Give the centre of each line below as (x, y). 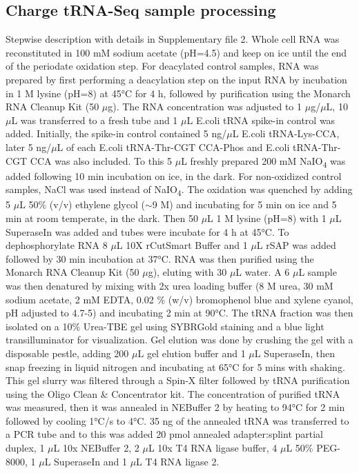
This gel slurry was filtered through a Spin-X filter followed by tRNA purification (178, 380)
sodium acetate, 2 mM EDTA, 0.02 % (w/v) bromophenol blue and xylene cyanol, (179, 299)
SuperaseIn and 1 (90, 461)
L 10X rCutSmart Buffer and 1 (182, 245)
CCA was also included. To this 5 (101, 160)
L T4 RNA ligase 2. (178, 461)
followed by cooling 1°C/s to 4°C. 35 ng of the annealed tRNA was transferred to (177, 420)
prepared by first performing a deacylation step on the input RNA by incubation (176, 79)
